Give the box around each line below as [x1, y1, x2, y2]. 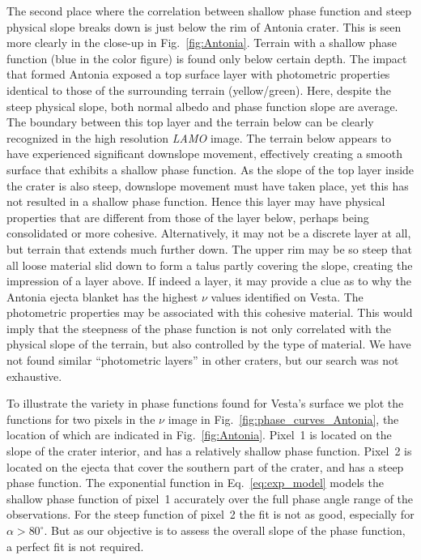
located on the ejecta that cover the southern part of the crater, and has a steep [6, 458, 404, 475]
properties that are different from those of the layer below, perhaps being [6, 208, 369, 225]
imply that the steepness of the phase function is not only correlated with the [6, 319, 391, 336]
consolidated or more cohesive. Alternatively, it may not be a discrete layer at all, [6, 224, 411, 242]
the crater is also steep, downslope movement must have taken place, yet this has [6, 177, 409, 194]
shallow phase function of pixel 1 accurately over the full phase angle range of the [6, 489, 414, 507]
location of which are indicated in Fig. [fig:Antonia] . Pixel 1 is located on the [6, 426, 392, 443]
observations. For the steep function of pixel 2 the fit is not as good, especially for [6, 506, 415, 523]
